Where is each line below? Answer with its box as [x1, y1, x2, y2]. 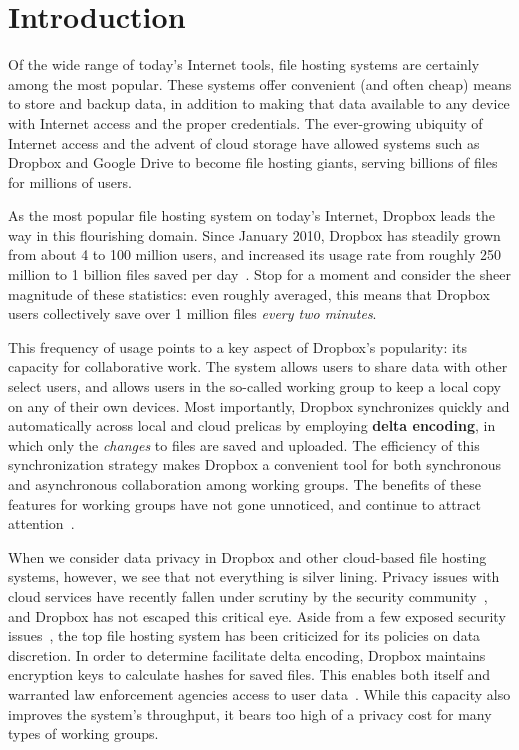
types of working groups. [8, 723, 159, 744]
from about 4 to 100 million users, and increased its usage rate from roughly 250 [8, 244, 501, 265]
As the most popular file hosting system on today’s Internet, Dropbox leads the [8, 205, 495, 226]
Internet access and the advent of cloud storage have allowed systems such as [8, 132, 480, 153]
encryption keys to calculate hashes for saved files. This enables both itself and [8, 664, 491, 685]
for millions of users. [8, 171, 132, 192]
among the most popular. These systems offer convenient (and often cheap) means [8, 73, 512, 94]
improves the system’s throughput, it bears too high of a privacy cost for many [8, 703, 492, 724]
